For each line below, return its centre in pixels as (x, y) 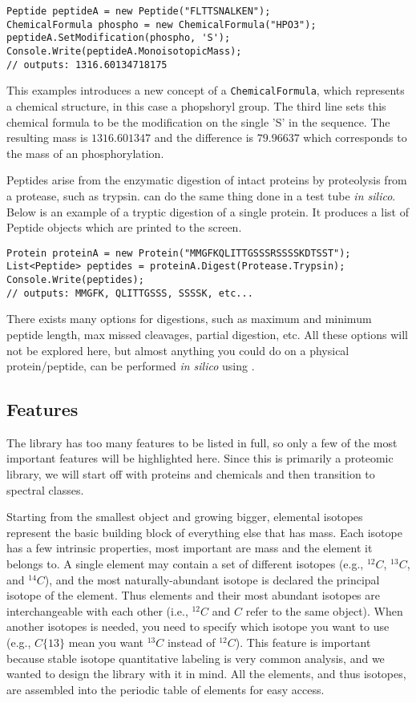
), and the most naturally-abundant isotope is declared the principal (212, 579)
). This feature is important (303, 642)
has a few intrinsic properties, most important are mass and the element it (190, 548)
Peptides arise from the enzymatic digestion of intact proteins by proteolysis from (207, 180)
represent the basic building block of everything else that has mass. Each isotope (204, 532)
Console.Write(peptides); (75, 280)
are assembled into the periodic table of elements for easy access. (166, 689)
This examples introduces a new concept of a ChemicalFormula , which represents (206, 90)
